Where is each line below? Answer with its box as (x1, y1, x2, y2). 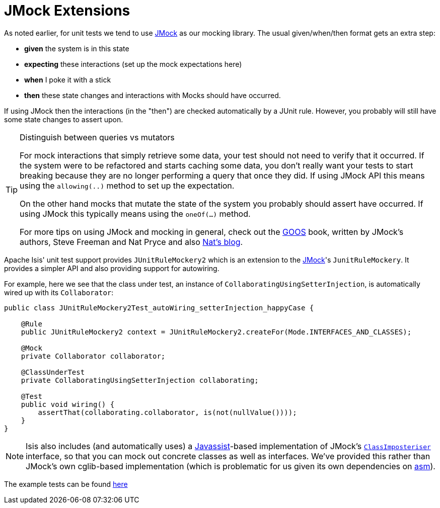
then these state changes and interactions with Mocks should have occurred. (24, 91, 281, 100)
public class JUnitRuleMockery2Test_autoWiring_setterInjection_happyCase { (4, 303, 314, 312)
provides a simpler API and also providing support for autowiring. (4, 264, 219, 273)
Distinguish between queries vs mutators (20, 132, 175, 142)
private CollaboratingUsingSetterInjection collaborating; (21, 376, 259, 384)
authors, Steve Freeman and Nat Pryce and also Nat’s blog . (20, 236, 243, 247)
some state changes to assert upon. (4, 115, 123, 124)
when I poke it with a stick (24, 75, 111, 84)
